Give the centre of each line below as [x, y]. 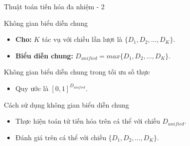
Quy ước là [32, 88]
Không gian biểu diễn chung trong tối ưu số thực [77, 72]
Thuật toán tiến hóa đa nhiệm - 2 [54, 6]
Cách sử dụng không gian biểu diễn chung [66, 104]
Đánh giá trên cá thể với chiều [61, 137]
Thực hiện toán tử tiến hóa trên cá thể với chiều [88, 121]
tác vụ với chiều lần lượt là [82, 39]
